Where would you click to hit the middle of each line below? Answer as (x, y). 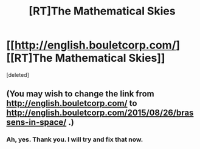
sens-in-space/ (36, 122)
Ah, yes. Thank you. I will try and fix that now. (75, 139)
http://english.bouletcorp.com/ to (72, 103)
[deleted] (18, 74)
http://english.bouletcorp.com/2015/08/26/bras (100, 113)
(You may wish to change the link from (80, 94)
